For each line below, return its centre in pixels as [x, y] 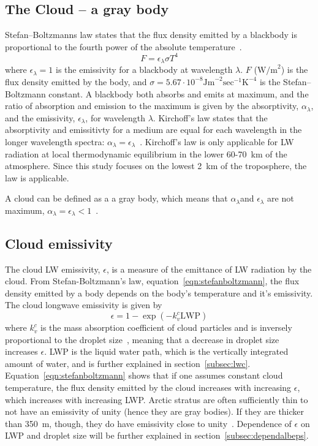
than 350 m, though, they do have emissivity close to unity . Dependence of [148, 423]
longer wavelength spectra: [55, 141]
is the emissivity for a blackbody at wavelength [144, 70]
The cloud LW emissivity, [53, 269]
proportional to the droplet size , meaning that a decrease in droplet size [142, 339]
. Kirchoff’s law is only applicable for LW [217, 141]
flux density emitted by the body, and [76, 81]
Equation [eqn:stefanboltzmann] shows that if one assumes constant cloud [144, 375]
